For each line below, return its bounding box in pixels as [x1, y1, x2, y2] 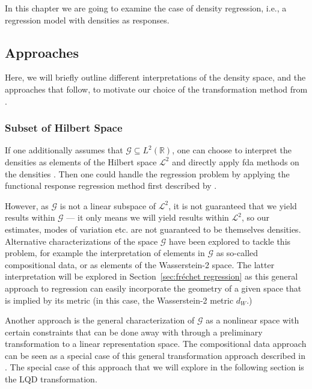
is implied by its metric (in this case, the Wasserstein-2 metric [5, 293, 234, 306]
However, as [5, 199, 49, 212]
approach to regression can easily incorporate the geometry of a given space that [5, 281, 302, 294]
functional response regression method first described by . [5, 179, 217, 192]
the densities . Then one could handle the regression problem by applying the [5, 167, 290, 180]
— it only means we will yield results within [66, 211, 229, 224]
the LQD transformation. [5, 373, 97, 385]
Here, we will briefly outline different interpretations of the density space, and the [5, 71, 306, 84]
